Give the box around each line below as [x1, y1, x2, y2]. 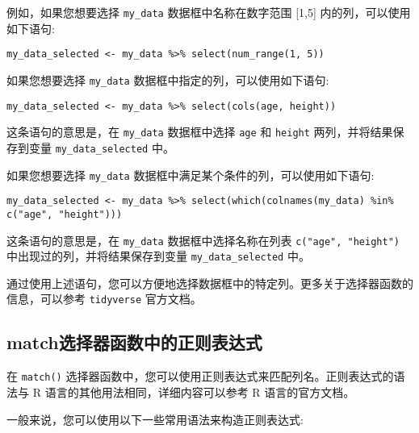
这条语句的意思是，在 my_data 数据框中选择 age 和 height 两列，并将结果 [6, 123, 393, 140]
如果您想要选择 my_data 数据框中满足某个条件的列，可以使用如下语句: [6, 166, 375, 183]
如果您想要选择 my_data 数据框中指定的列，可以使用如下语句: [6, 71, 329, 88]
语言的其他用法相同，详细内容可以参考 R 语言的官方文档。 [44, 383, 355, 400]
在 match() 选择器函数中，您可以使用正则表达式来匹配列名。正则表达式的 [6, 368, 394, 385]
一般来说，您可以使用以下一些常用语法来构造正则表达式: [6, 410, 304, 427]
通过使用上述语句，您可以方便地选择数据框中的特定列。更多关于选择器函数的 [6, 274, 413, 291]
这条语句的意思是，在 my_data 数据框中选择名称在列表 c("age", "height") [6, 231, 400, 248]
